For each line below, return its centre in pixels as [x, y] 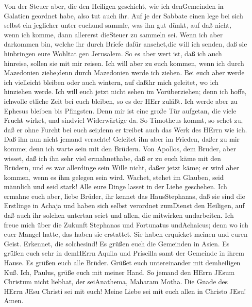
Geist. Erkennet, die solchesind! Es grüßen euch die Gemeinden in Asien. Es [117, 243]
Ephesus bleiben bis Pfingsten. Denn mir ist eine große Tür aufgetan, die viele [120, 110]
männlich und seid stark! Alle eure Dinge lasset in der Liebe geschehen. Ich [116, 186]
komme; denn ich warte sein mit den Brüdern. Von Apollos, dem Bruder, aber [120, 148]
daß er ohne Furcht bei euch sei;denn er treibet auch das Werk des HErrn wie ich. [126, 129]
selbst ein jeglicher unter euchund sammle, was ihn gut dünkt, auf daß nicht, [118, 25]
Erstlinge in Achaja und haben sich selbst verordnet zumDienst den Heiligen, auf [124, 205]
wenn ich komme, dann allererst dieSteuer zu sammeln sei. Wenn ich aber [113, 34]
